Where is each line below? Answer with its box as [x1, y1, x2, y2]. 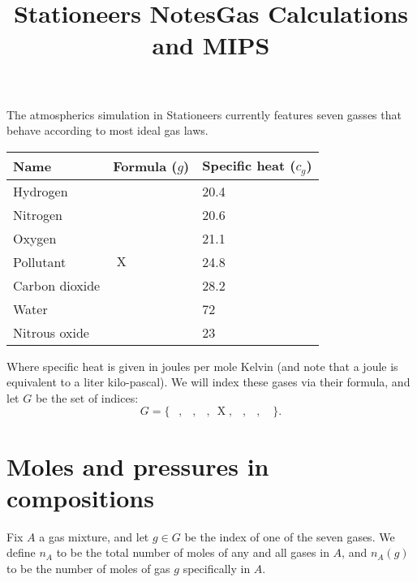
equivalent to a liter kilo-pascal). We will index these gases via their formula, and [6, 373, 411, 390]
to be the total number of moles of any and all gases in [56, 544, 329, 561]
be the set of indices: [35, 389, 139, 406]
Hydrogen [13, 181, 68, 200]
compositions [6, 481, 154, 514]
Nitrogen [13, 205, 62, 224]
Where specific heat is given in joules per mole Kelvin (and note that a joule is [6, 357, 398, 374]
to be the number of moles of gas [6, 559, 170, 576]
